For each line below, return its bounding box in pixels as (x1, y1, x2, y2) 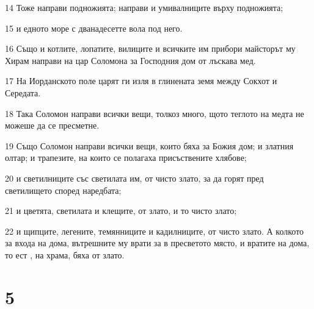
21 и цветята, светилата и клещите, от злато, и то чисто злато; (5, 204, 237, 217)
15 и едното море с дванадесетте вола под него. (5, 21, 183, 34)
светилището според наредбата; (5, 183, 122, 196)
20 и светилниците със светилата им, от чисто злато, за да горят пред (5, 171, 264, 184)
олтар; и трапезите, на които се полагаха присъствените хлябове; (5, 151, 247, 164)
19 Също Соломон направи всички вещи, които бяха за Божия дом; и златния (5, 139, 294, 152)
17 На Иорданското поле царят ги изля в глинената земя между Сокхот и (5, 74, 277, 87)
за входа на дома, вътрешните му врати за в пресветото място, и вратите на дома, (5, 236, 310, 249)
